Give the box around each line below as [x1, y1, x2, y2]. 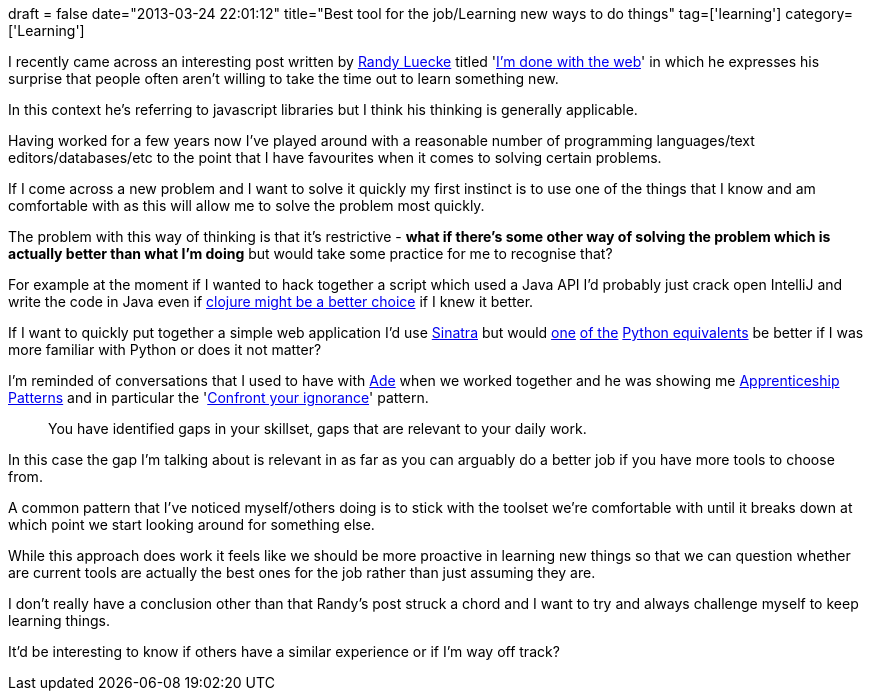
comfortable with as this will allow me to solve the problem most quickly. [8, 197, 485, 214]
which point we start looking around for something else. [8, 516, 375, 533]
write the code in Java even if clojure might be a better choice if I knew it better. [8, 293, 534, 310]
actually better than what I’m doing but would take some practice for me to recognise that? [8, 245, 613, 262]
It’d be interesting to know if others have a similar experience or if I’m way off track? [8, 643, 560, 660]
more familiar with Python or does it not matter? [8, 341, 322, 358]
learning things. [8, 612, 111, 629]
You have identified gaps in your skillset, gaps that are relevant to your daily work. [48, 420, 587, 437]
